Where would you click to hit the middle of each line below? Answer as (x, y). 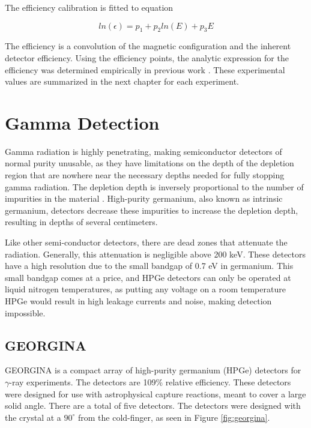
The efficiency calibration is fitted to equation (89, 7)
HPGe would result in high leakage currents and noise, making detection (138, 301)
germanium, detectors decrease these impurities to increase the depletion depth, (152, 210)
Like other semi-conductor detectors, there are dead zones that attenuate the (146, 242)
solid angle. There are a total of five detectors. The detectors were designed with (153, 405)
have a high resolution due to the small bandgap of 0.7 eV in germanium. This (149, 266)
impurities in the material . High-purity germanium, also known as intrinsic (144, 198)
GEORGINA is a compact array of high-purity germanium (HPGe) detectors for (153, 370)
